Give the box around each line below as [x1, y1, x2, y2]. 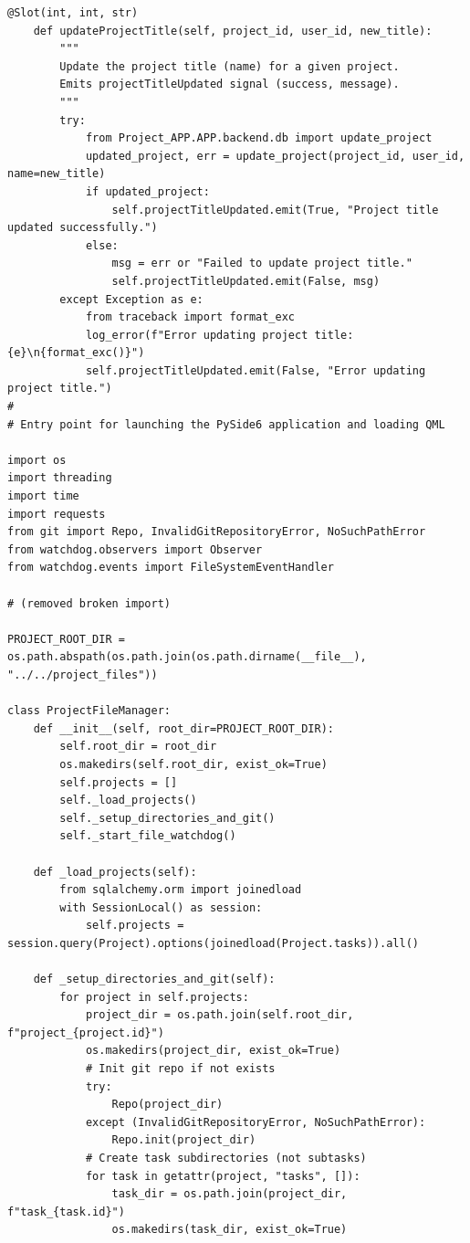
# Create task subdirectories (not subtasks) [85, 1152, 367, 1164]
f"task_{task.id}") [7, 1205, 125, 1218]
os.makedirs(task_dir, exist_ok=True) [111, 1223, 348, 1237]
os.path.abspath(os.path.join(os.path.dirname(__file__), [7, 650, 367, 664]
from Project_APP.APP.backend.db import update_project [85, 132, 433, 145]
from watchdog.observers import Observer [7, 542, 263, 556]
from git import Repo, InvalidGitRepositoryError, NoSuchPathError [7, 525, 426, 539]
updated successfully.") [7, 221, 158, 235]
